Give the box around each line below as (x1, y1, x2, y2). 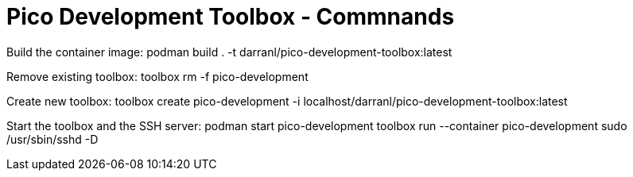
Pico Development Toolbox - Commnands (6, 3, 455, 30)
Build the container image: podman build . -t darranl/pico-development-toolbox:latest (6, 44, 452, 59)
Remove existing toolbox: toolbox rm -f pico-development (6, 69, 309, 83)
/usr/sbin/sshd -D (6, 132, 99, 146)
